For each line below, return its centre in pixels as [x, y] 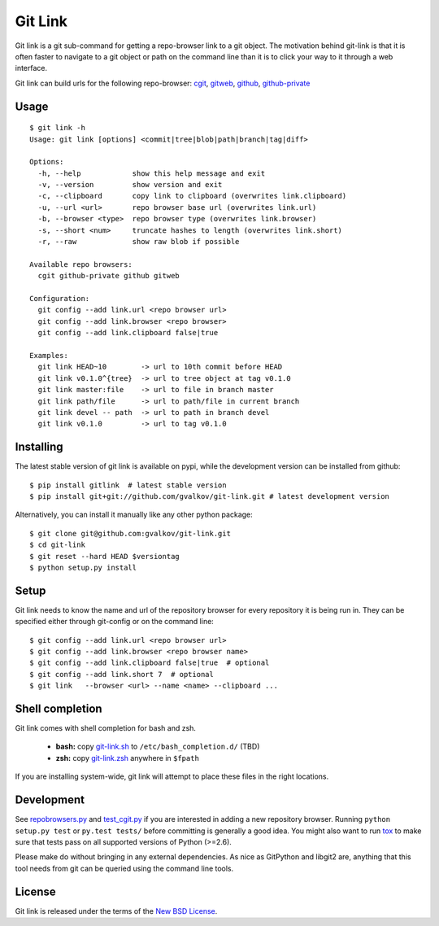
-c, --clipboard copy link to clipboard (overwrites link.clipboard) [192, 196]
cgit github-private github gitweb [109, 276]
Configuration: [60, 298]
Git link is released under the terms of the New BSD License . [116, 911]
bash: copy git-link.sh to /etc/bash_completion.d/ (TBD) [158, 747]
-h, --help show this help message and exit [152, 173]
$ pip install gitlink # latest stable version [128, 485]
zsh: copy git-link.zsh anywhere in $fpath [127, 758]
